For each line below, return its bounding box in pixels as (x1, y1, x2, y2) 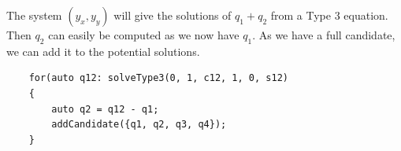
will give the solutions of (113, 7, 232, 23)
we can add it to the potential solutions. (6, 42, 200, 59)
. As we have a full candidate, (252, 27, 395, 42)
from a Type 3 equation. (270, 7, 388, 23)
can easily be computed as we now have (48, 27, 239, 42)
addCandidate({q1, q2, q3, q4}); (51, 119, 227, 131)
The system (6, 7, 62, 23)
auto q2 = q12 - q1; (51, 103, 159, 115)
